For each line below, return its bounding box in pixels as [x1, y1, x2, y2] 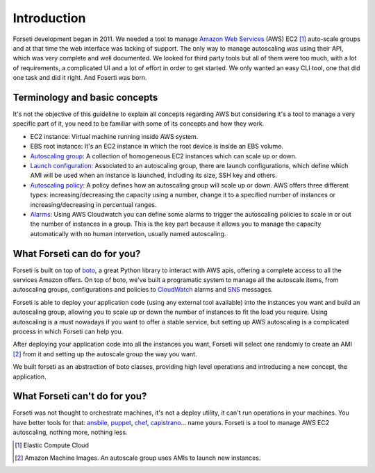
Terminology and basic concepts [12, 91, 158, 103]
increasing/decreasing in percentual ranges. [30, 200, 157, 208]
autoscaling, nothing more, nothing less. [12, 428, 128, 437]
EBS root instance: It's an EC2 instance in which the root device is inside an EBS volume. [30, 142, 284, 151]
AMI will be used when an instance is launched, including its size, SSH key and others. [30, 171, 277, 180]
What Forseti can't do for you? [12, 390, 147, 402]
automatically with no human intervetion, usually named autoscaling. [30, 229, 226, 238]
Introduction [12, 10, 86, 26]
